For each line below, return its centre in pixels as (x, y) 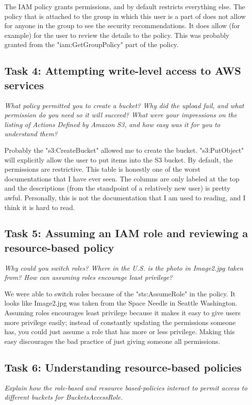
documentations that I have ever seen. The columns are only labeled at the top (122, 178)
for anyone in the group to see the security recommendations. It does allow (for (122, 25)
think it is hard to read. (40, 207)
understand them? (31, 134)
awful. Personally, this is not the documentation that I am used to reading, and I (125, 197)
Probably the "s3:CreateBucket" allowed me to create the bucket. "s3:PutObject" (124, 150)
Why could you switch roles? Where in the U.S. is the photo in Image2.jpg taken (124, 267)
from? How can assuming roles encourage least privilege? (89, 277)
